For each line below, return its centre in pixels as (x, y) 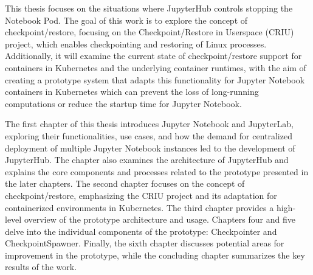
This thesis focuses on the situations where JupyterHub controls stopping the (149, 8)
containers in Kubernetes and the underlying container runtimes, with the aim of (156, 67)
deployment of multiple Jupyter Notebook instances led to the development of (150, 148)
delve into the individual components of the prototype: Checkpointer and (141, 231)
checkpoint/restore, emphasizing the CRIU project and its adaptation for (141, 195)
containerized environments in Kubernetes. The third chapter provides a (139, 207)
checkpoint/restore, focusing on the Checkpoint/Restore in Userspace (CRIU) (150, 32)
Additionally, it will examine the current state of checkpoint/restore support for (153, 56)
